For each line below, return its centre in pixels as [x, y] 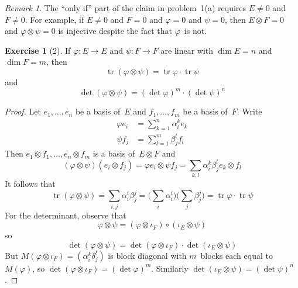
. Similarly [170, 268]
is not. [196, 31]
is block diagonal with [147, 255]
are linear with [187, 50]
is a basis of [114, 153]
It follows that [30, 184]
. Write [249, 111]
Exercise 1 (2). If [38, 50]
